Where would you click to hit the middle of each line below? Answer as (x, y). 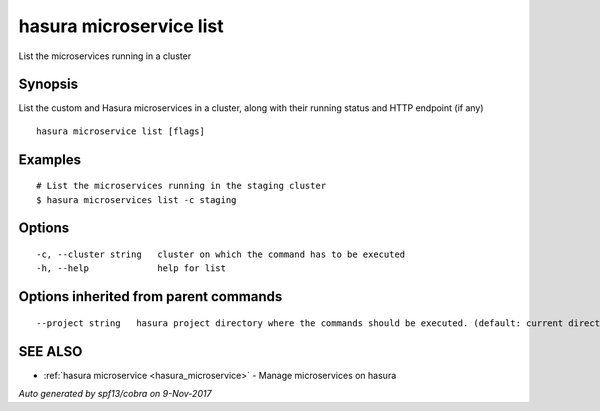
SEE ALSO (50, 351)
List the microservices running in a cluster (105, 56)
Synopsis (48, 84)
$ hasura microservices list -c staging (136, 199)
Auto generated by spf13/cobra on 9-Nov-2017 (115, 394)
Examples (50, 159)
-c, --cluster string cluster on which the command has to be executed (221, 254)
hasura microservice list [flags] (120, 131)
